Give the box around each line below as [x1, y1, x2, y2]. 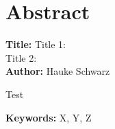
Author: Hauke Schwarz [5, 64, 110, 78]
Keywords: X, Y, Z [5, 110, 92, 124]
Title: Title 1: [5, 37, 66, 51]
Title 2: [5, 50, 37, 64]
